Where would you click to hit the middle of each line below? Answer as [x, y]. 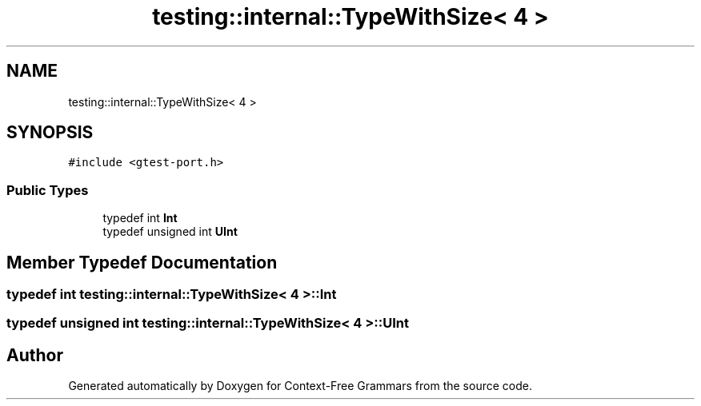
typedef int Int [140, 218]
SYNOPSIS [50, 133]
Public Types [48, 190]
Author [35, 355]
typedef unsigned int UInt [170, 232]
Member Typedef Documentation [142, 262]
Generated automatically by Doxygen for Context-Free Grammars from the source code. [300, 386]
